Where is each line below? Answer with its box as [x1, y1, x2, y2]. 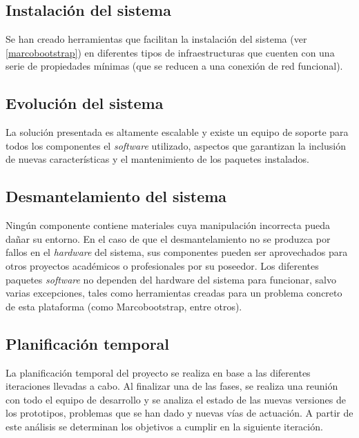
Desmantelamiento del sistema [6, 186, 227, 207]
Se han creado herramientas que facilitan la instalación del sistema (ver [6, 32, 307, 46]
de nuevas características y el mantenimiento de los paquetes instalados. [6, 152, 310, 166]
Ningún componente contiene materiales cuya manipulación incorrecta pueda [6, 218, 330, 232]
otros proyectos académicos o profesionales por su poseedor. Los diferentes [6, 258, 319, 272]
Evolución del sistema [6, 92, 164, 114]
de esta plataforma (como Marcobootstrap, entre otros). [6, 299, 242, 313]
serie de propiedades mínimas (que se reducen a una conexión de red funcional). [6, 59, 343, 73]
